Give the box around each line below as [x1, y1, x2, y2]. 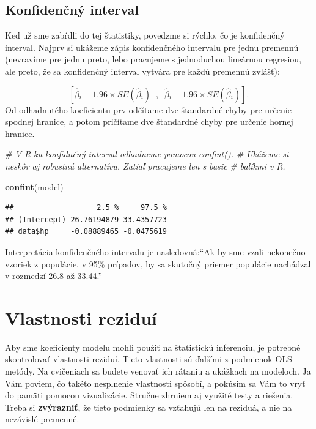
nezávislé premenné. [5, 412, 79, 425]
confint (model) [5, 180, 64, 193]
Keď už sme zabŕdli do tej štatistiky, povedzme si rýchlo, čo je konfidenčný [5, 29, 285, 42]
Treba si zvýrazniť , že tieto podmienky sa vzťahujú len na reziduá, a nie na [5, 400, 292, 413]
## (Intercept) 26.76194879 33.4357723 [5, 215, 167, 224]
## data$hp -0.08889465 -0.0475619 [5, 227, 167, 236]
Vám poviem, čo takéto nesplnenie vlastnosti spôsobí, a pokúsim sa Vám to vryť [5, 376, 306, 389]
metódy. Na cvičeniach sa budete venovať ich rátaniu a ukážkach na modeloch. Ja [5, 365, 311, 378]
